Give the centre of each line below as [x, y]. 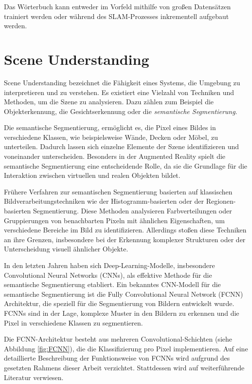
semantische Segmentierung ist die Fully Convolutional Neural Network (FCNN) [124, 294]
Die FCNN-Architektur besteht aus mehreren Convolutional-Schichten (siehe [118, 339]
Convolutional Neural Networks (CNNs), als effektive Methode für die [108, 275]
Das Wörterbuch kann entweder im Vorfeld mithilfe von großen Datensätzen [117, 6]
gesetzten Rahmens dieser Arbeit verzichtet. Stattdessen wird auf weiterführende [124, 367]
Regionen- [221, 201]
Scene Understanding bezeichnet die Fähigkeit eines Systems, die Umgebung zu [122, 82]
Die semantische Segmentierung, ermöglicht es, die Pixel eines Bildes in [110, 127]
